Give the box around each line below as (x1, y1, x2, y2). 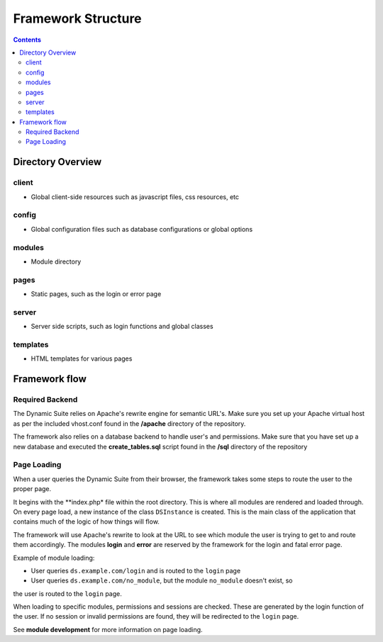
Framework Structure (13, 11, 142, 26)
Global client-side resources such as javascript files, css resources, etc (30, 192, 240, 201)
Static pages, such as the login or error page (30, 290, 162, 298)
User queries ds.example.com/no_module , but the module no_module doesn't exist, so (30, 576, 293, 585)
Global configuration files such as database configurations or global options (30, 225, 253, 233)
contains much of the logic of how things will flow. (13, 517, 160, 526)
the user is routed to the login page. (13, 589, 122, 598)
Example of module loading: (13, 553, 95, 562)
